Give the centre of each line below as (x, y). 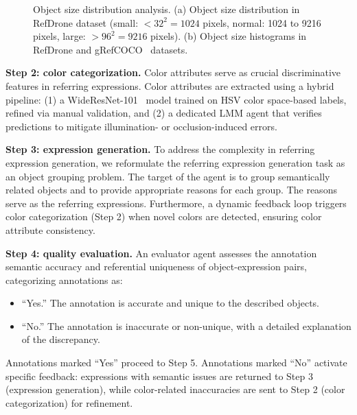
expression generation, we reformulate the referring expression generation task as (175, 162)
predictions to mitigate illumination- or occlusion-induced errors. (141, 126)
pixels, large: (59, 36)
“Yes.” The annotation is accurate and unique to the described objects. (171, 303)
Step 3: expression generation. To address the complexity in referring (160, 149)
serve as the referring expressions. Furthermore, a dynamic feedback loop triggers (176, 203)
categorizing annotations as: (64, 280)
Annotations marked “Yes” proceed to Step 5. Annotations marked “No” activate (176, 363)
